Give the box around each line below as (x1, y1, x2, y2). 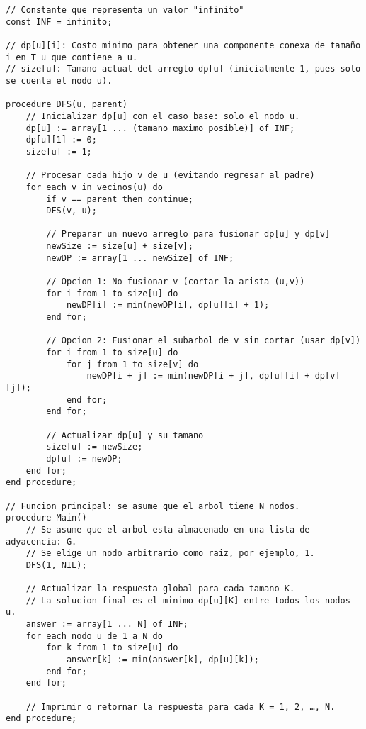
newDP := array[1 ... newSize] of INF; (46, 252, 234, 263)
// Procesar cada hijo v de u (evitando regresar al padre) (25, 170, 315, 181)
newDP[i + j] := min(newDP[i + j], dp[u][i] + (86, 371, 310, 382)
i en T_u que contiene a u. (6, 52, 138, 62)
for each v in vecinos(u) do (25, 182, 163, 192)
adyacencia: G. (6, 536, 77, 547)
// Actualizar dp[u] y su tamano (46, 430, 204, 440)
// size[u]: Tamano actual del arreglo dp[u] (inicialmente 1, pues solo (6, 64, 361, 74)
